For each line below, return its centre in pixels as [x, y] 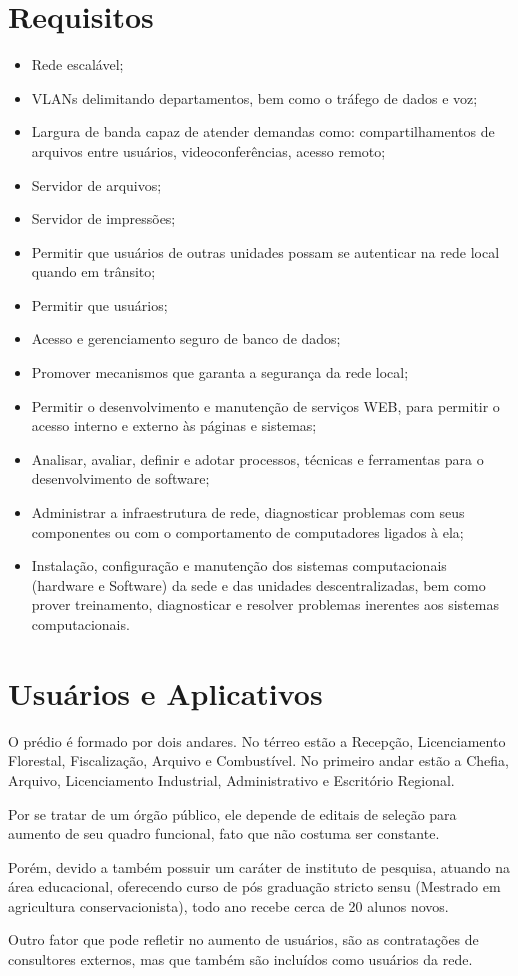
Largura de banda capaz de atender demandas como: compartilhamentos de [263, 131]
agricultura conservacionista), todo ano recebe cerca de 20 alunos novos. [228, 905]
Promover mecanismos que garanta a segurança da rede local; [220, 372]
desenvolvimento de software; [120, 478]
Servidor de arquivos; [96, 184]
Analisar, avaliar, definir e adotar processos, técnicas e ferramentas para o [257, 458]
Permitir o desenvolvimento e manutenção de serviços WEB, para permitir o [265, 405]
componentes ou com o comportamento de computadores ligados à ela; [247, 531]
